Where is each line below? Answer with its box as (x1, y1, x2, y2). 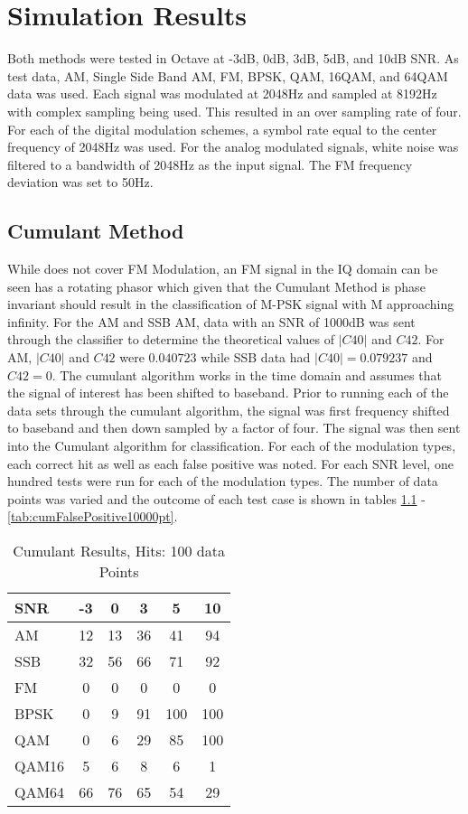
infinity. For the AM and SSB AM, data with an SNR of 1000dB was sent (7, 312, 416, 331)
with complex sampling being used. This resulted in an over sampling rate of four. (7, 101, 462, 120)
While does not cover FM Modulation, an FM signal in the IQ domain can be (7, 259, 438, 278)
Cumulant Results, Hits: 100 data (13, 539, 225, 561)
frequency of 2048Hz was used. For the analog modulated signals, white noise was (7, 137, 459, 156)
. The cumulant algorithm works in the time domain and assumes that (51, 365, 442, 384)
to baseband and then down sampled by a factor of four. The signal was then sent (7, 418, 461, 437)
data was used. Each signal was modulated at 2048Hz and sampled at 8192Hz (7, 84, 437, 103)
